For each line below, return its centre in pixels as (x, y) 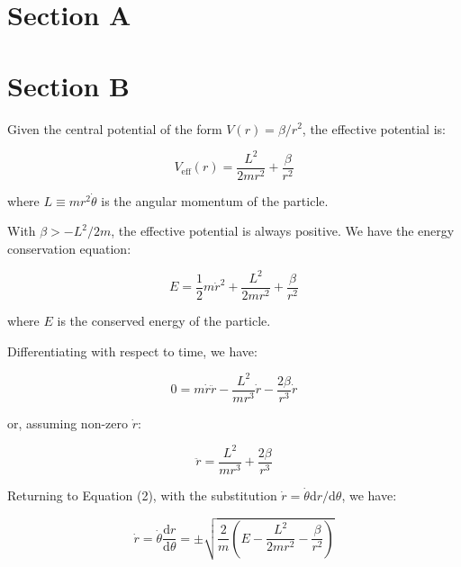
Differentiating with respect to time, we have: (132, 351)
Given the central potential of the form (115, 128)
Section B (69, 85)
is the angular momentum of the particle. (215, 200)
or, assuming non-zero (68, 423)
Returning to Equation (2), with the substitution (142, 495)
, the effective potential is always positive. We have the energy (283, 231)
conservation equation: (69, 248)
